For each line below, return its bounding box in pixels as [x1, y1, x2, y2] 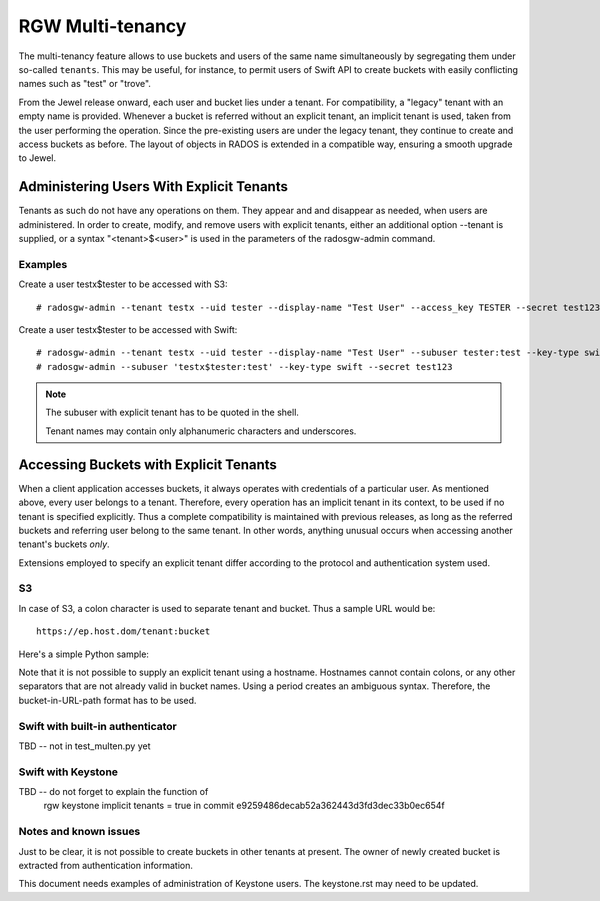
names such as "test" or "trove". [18, 78, 152, 90]
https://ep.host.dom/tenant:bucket [36, 626, 211, 637]
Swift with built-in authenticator [18, 719, 177, 733]
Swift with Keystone [18, 765, 119, 779]
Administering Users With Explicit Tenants [18, 178, 289, 195]
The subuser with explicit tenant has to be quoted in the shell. [45, 406, 300, 419]
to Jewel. [18, 152, 57, 164]
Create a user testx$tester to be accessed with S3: [18, 278, 229, 290]
